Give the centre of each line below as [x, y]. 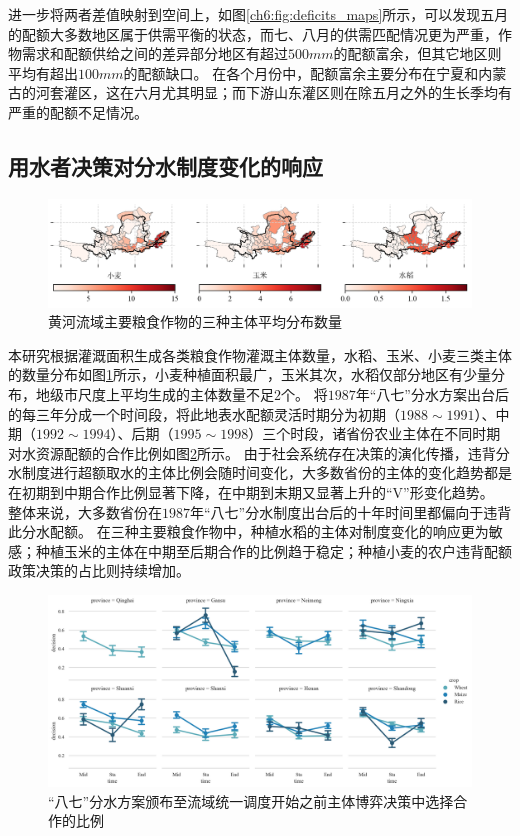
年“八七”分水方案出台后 [432, 394]
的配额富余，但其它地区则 [417, 53]
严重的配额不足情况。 [78, 111]
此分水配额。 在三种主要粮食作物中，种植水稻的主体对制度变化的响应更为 [248, 531]
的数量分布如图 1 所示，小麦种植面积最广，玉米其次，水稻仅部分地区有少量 [249, 374]
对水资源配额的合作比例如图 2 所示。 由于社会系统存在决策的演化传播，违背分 [259, 452]
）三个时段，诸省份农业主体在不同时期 [374, 433]
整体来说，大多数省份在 [85, 511]
